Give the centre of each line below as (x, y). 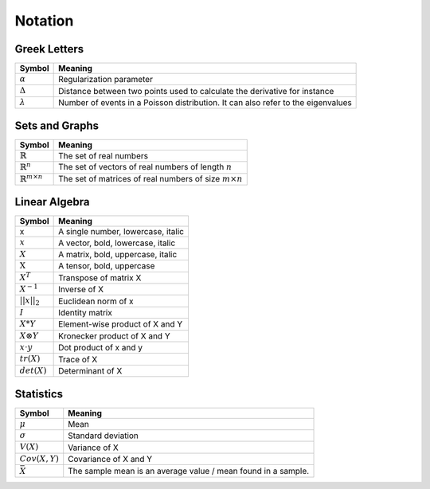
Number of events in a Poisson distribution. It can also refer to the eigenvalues (205, 103)
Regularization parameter (106, 80)
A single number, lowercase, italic (121, 232)
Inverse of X (81, 289)
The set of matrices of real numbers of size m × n (150, 178)
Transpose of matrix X (100, 277)
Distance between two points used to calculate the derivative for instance (196, 91)
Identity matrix (86, 312)
